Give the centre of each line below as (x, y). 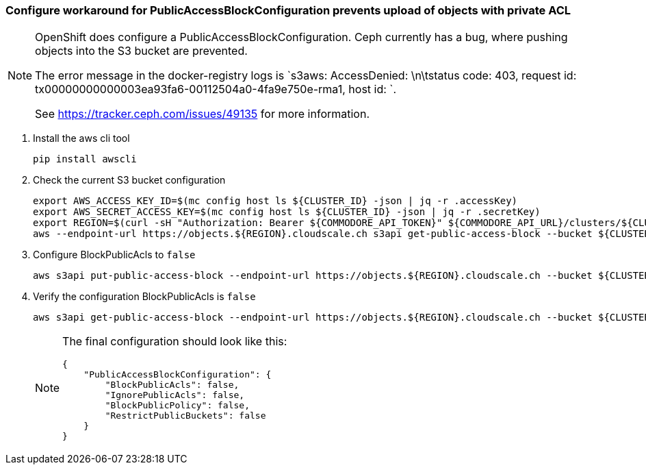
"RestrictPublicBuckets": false (185, 416)
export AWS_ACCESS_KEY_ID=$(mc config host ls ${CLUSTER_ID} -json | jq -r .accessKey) (275, 201)
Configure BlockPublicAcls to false (114, 255)
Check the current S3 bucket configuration (129, 180)
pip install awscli (85, 159)
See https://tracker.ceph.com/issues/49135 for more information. (203, 114)
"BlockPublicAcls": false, (172, 385)
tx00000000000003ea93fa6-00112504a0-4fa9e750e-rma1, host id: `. (216, 89)
